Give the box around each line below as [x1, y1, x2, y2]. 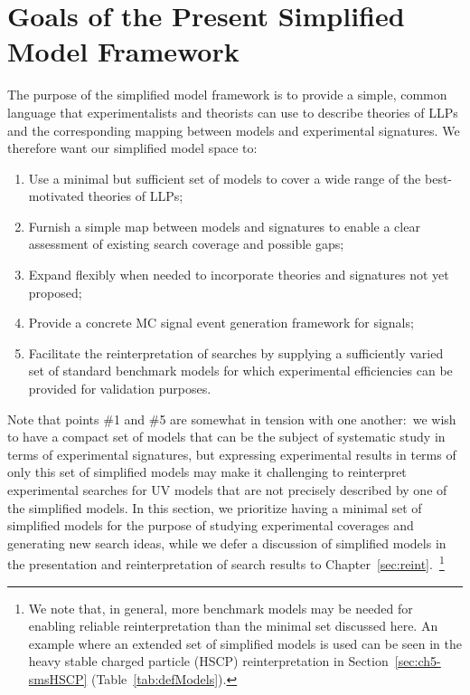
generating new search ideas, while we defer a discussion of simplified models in [7, 533, 446, 552]
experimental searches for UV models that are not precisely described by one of [7, 481, 447, 499]
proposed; [28, 282, 82, 301]
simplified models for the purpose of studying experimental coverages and [7, 516, 414, 535]
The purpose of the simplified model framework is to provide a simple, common [7, 85, 447, 104]
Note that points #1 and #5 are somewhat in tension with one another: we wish [7, 409, 456, 428]
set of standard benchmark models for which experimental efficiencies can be [28, 361, 453, 380]
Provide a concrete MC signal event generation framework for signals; [28, 313, 414, 332]
